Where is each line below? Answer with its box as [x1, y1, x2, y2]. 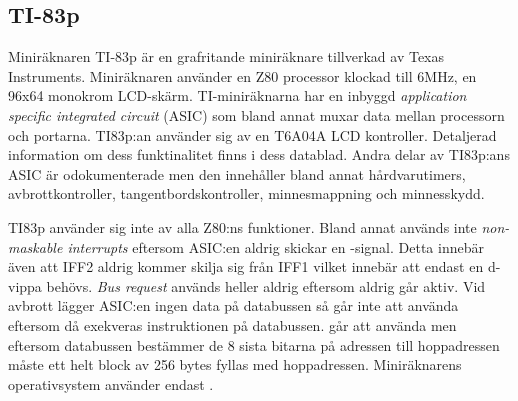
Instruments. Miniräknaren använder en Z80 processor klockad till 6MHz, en [8, 65, 477, 86]
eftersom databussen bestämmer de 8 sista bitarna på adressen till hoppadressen [8, 334, 500, 355]
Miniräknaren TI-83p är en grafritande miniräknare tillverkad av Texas [8, 46, 445, 67]
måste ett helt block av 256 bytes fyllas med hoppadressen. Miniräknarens [8, 354, 462, 375]
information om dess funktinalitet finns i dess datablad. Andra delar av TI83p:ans [8, 144, 510, 165]
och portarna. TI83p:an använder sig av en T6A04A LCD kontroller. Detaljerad [8, 124, 497, 145]
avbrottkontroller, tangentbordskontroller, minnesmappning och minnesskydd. [8, 183, 485, 204]
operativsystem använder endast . [8, 373, 214, 394]
